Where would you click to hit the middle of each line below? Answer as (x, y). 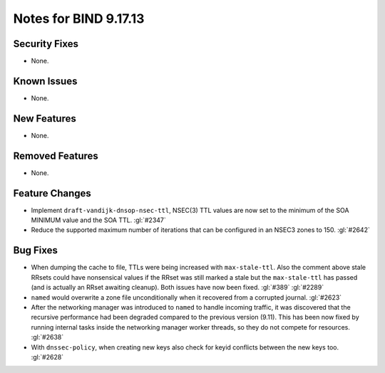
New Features (45, 119)
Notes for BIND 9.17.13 (79, 19)
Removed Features (56, 156)
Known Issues (45, 81)
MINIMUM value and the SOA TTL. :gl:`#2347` (99, 220)
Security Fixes (46, 44)
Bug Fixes (36, 250)
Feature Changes (52, 193)
